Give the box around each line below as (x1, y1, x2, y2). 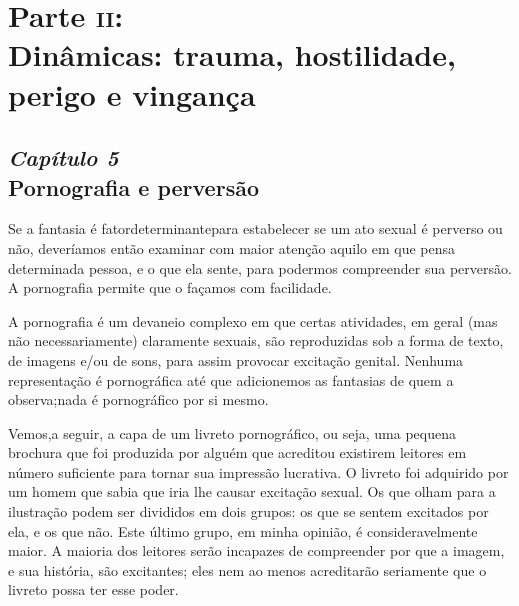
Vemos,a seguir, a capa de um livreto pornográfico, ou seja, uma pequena (8, 422, 456, 443)
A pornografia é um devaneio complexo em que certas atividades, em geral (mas (8, 310, 498, 331)
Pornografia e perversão (8, 171, 259, 202)
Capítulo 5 (8, 142, 119, 173)
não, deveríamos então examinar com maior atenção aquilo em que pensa (8, 237, 456, 258)
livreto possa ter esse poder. (8, 579, 179, 600)
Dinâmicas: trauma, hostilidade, (8, 34, 456, 75)
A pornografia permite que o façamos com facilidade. (8, 277, 332, 298)
